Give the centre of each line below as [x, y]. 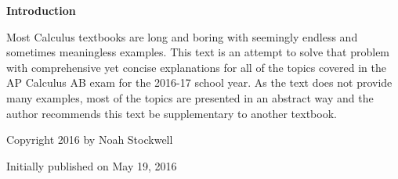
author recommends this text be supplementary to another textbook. [172, 113]
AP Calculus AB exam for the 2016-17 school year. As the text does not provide [199, 82]
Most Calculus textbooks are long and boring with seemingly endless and [182, 36]
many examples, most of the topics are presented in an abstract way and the [190, 97]
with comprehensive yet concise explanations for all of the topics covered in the [196, 67]
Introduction [41, 10]
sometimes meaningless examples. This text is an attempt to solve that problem [198, 52]
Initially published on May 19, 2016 [92, 165]
